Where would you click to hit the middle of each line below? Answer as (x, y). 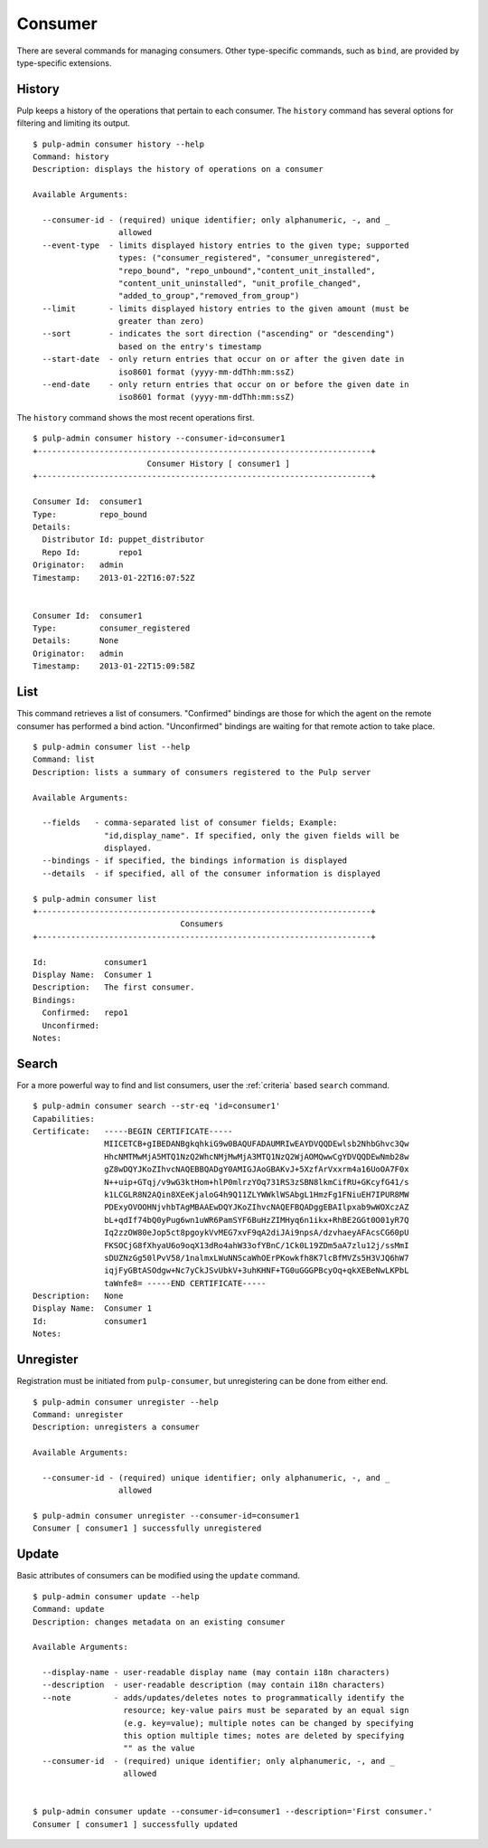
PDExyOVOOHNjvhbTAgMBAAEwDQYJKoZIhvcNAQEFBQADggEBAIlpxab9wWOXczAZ (257, 1207)
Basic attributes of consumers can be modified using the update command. (158, 1576)
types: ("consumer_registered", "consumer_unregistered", (249, 258)
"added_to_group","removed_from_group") (209, 296)
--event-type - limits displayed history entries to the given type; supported (225, 245)
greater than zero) (161, 322)
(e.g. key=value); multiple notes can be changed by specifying (269, 1723)
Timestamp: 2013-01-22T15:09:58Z (114, 666)
